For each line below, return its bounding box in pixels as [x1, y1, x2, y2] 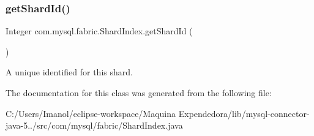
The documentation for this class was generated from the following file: [6, 86, 272, 99]
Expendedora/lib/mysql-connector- [178, 107, 310, 119]
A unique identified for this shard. [6, 66, 133, 78]
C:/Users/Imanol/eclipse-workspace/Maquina [6, 107, 176, 119]
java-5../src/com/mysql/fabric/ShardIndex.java [6, 119, 183, 132]
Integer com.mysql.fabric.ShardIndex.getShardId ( [6, 25, 193, 37]
